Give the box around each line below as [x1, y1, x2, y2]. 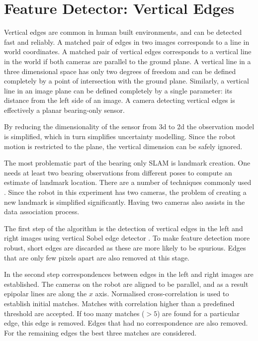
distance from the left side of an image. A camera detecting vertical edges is [4, 95, 235, 105]
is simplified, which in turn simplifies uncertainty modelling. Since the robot [4, 131, 236, 142]
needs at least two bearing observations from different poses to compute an [4, 167, 232, 177]
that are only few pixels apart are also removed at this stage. [4, 252, 189, 262]
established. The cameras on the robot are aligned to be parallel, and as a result [4, 278, 249, 289]
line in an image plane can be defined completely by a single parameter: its [4, 85, 233, 95]
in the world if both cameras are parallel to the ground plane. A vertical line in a [4, 56, 251, 66]
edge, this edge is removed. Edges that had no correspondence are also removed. [4, 318, 248, 328]
